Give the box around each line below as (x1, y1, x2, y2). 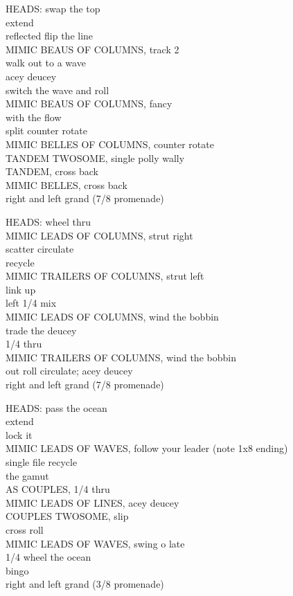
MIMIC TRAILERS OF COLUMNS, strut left (6, 269, 204, 283)
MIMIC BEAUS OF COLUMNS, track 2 (6, 42, 179, 56)
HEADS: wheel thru (6, 214, 91, 228)
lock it (6, 427, 33, 442)
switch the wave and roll (6, 82, 109, 97)
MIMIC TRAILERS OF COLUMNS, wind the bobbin (6, 350, 236, 364)
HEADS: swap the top (6, 1, 100, 15)
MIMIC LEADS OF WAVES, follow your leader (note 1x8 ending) (6, 441, 288, 455)
